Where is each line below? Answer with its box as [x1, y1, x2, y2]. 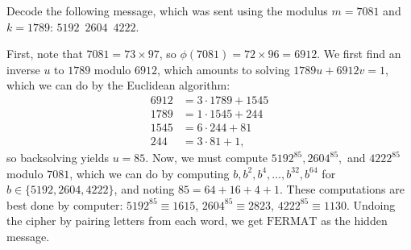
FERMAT [267, 216, 318, 228]
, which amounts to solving [157, 60, 290, 77]
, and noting [114, 181, 175, 198]
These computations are [286, 181, 405, 198]
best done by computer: [6, 196, 123, 213]
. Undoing [346, 196, 396, 213]
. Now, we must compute [145, 149, 268, 166]
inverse [6, 60, 40, 77]
